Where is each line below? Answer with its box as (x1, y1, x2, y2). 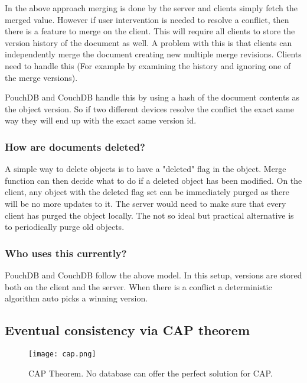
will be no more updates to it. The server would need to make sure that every (5, 197, 286, 209)
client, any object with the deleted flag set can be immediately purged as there (5, 186, 290, 198)
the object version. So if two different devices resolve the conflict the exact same (5, 102, 294, 115)
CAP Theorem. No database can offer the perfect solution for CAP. (28, 366, 273, 379)
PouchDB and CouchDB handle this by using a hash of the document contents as (5, 91, 300, 103)
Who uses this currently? (5, 245, 127, 260)
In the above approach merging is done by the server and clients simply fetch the (5, 2, 298, 14)
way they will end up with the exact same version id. (5, 114, 197, 126)
